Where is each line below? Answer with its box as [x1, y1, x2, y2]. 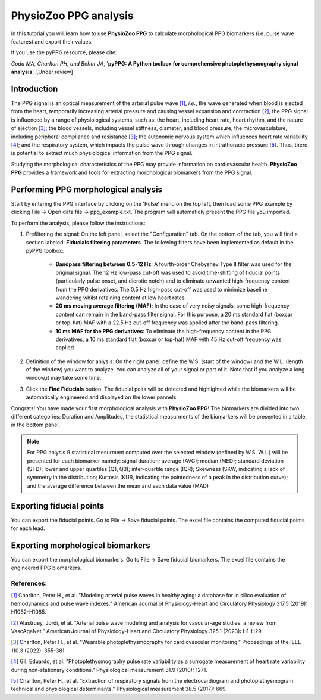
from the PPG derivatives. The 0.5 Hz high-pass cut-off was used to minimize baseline [55, 286, 267, 293]
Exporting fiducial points [11, 501, 105, 511]
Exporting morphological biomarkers [11, 540, 151, 550]
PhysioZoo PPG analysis [11, 9, 134, 22]
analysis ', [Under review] [11, 69, 74, 76]
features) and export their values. [11, 38, 93, 45]
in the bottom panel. [11, 421, 61, 429]
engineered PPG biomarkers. [11, 564, 82, 572]
